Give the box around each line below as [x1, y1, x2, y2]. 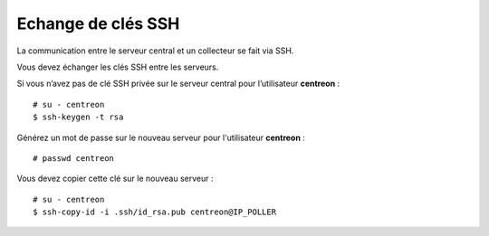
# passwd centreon [33, 153, 115, 163]
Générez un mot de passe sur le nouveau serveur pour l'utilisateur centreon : [16, 132, 305, 143]
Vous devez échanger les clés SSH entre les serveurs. [16, 61, 219, 72]
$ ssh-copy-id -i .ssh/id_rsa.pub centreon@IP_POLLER [33, 207, 276, 217]
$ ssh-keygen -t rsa [33, 112, 124, 122]
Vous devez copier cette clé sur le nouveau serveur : [16, 173, 214, 184]
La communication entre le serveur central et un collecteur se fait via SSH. [16, 45, 294, 56]
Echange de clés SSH [16, 14, 180, 33]
